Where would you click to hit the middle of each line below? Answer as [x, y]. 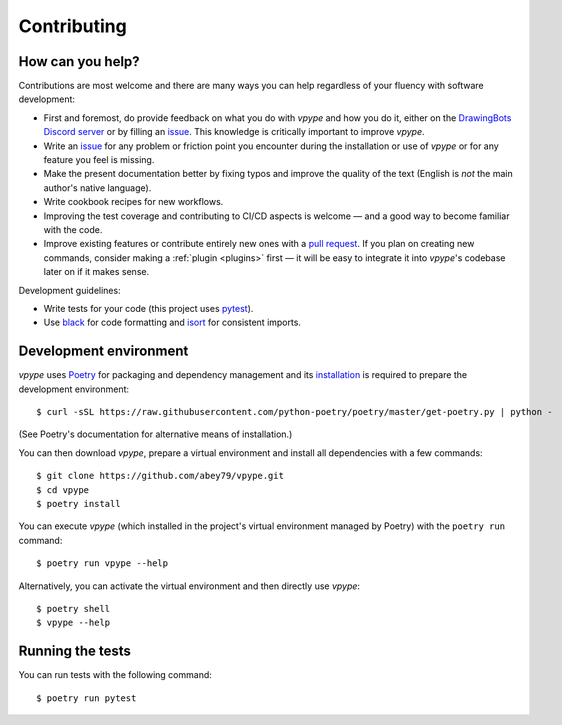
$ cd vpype [63, 489]
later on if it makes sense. [96, 272]
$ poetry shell [73, 608]
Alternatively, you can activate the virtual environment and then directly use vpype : [189, 586]
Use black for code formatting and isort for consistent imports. [172, 322]
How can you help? [79, 61]
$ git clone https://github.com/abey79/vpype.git [160, 476]
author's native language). [97, 187]
